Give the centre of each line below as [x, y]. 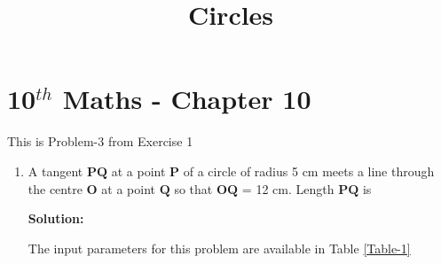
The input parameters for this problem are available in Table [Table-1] [219, 248]
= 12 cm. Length [288, 188]
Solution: [56, 218]
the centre [55, 188]
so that [193, 188]
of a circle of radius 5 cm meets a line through [309, 171]
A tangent [55, 171]
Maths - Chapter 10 [187, 99]
